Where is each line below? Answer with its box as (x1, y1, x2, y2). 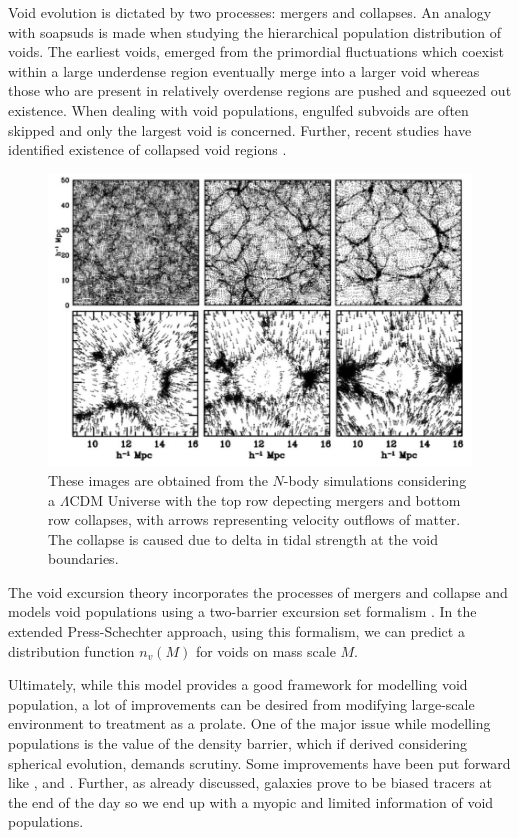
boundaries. (48, 548, 119, 569)
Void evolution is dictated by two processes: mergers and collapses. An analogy (8, 2, 492, 22)
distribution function (8, 640, 135, 661)
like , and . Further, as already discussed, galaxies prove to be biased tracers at (8, 772, 492, 793)
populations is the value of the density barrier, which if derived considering (8, 733, 468, 754)
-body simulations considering (283, 469, 467, 490)
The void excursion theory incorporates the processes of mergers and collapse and (8, 581, 508, 602)
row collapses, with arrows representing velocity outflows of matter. (48, 509, 461, 530)
